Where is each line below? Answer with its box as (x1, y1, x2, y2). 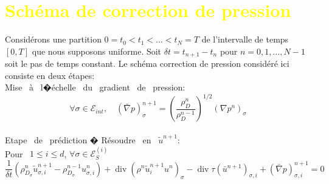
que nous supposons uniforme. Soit (32, 44, 162, 57)
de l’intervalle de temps (201, 33, 289, 46)
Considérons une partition (5, 33, 102, 46)
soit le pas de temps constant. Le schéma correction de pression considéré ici (5, 57, 289, 70)
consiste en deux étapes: (5, 69, 95, 81)
